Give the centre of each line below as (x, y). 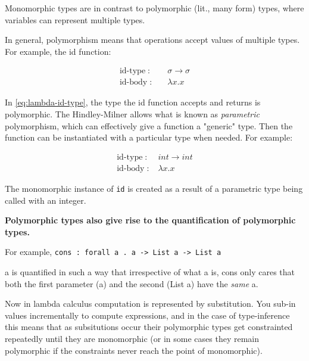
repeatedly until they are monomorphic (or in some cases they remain (132, 338)
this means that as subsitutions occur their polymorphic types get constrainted (149, 327)
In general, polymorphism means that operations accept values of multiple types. (152, 40)
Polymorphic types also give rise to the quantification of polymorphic (150, 220)
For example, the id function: (58, 51)
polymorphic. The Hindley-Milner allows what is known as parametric (132, 114)
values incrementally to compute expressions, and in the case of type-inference (147, 315)
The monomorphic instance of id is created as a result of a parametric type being (154, 188)
